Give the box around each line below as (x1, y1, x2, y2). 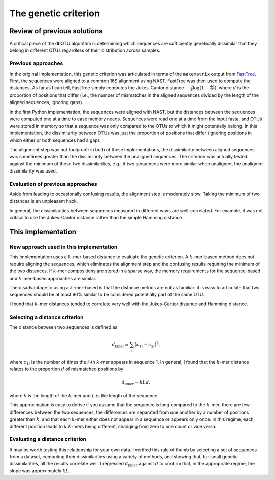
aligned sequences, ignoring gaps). (9, 99, 84, 106)
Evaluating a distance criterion (9, 436, 87, 443)
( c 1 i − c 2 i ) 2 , (134, 340, 160, 349)
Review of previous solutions (9, 27, 104, 36)
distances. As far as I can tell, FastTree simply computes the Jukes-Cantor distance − (9, 85, 190, 91)
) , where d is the (214, 85, 249, 91)
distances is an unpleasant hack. (9, 198, 78, 204)
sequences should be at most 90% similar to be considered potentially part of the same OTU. (9, 292, 204, 298)
